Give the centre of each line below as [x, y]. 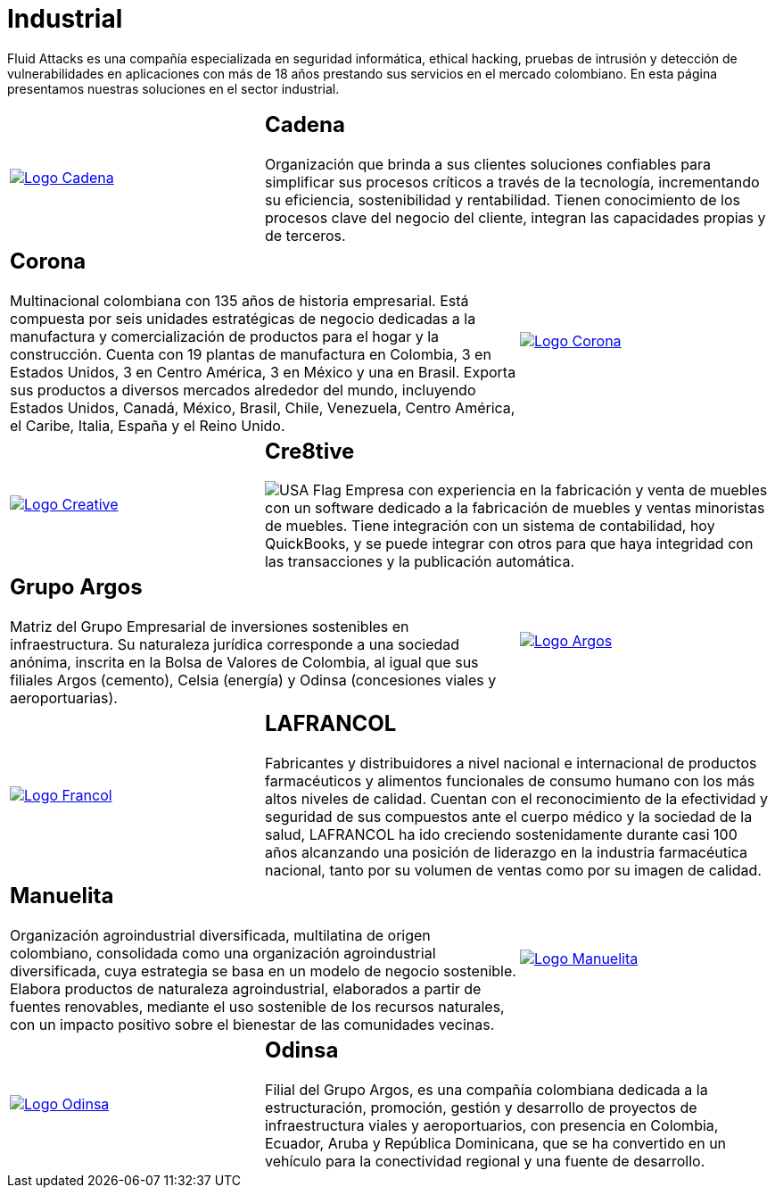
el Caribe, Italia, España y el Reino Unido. [148, 425]
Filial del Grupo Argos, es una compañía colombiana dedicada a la [486, 1090]
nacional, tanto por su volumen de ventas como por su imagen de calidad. [513, 871]
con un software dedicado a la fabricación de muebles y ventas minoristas [515, 508]
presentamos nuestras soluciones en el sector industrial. [173, 88]
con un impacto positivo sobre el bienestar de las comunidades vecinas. [252, 1025]
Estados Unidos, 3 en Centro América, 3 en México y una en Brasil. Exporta [263, 372]
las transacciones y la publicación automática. [420, 562]
